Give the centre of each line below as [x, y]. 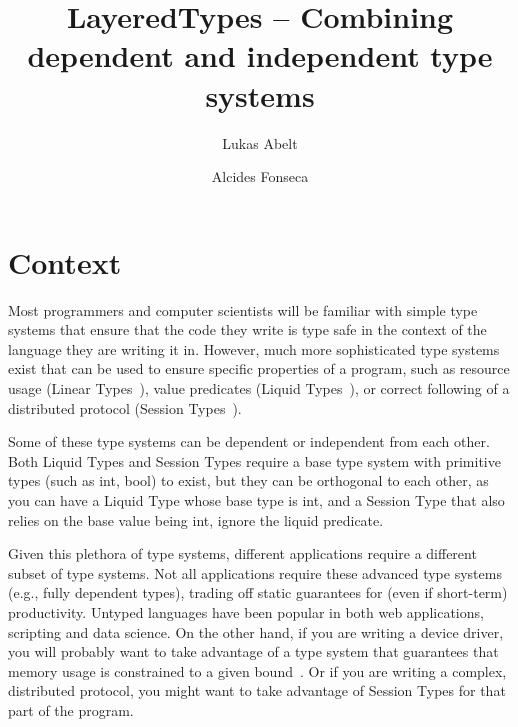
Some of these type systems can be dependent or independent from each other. [249, 441]
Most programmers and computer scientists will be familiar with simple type [243, 309]
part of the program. [71, 709]
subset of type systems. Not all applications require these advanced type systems [255, 572]
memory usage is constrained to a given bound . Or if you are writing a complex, [257, 670]
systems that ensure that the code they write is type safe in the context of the [247, 329]
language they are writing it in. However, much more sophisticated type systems [254, 348]
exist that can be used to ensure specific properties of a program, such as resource [259, 368]
